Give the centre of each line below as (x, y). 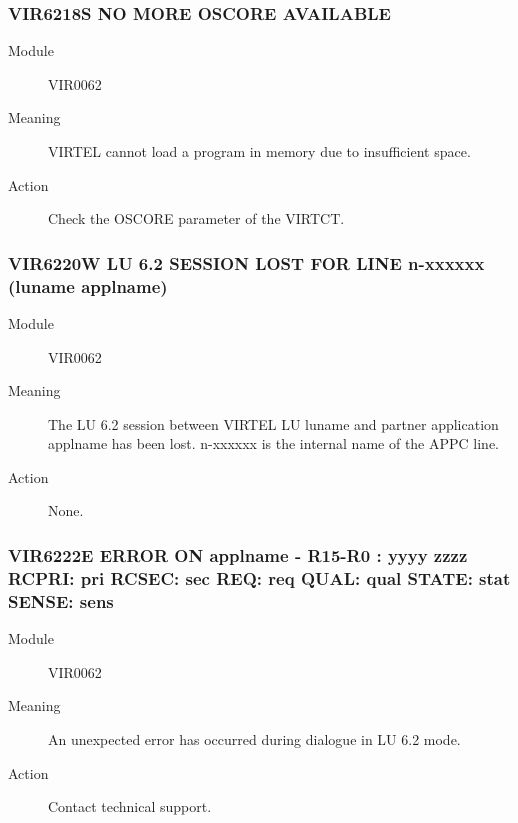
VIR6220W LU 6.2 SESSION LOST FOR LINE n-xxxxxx (246, 262)
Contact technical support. (130, 806)
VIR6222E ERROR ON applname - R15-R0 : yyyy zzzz (238, 555)
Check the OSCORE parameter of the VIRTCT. (196, 218)
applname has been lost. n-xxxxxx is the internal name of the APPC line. (274, 443)
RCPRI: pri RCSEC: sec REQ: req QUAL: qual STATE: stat (259, 577)
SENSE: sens (61, 600)
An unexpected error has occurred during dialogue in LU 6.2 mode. (254, 738)
